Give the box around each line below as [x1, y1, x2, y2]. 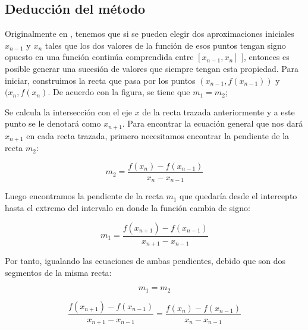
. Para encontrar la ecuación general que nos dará [122, 117, 303, 130]
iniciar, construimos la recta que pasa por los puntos [5, 74, 196, 86]
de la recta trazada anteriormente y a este [142, 105, 295, 118]
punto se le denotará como [5, 117, 101, 130]
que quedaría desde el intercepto [180, 190, 297, 202]
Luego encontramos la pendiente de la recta [5, 190, 164, 202]
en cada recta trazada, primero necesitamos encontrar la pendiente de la [26, 129, 290, 142]
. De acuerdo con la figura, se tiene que [48, 86, 190, 98]
